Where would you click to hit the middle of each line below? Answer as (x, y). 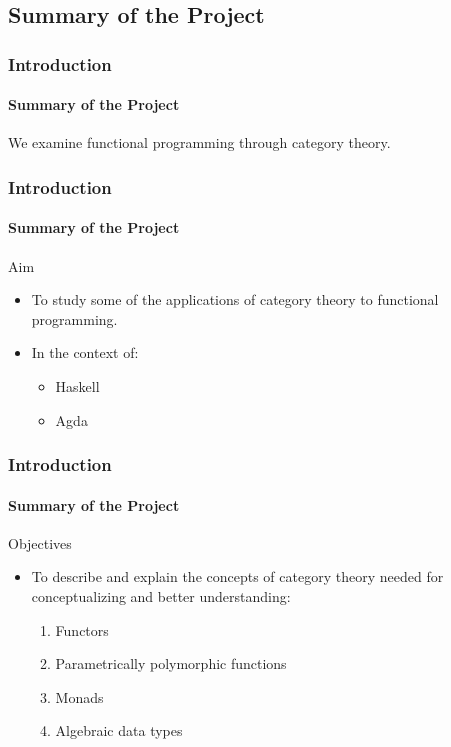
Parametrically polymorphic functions (171, 663)
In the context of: (85, 352)
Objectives (40, 542)
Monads (79, 696)
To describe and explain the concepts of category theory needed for (237, 576)
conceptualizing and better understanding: (161, 596)
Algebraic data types (119, 730)
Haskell (77, 386)
